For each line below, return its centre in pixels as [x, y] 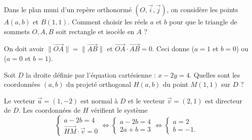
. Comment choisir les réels [108, 21]
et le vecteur [146, 100]
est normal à [99, 100]
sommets [17, 31]
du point [176, 84]
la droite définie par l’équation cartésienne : [91, 74]
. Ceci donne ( [173, 49]
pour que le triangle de [203, 21]
